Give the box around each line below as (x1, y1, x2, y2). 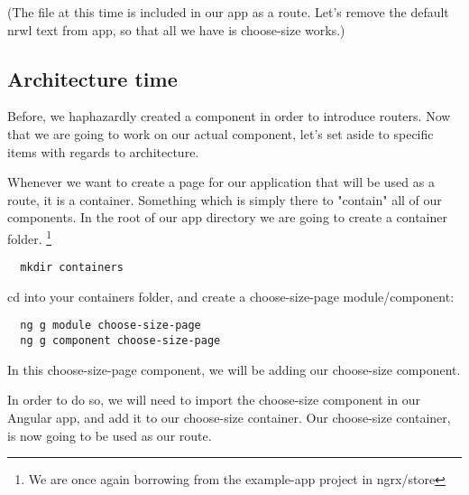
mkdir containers (20, 261, 124, 275)
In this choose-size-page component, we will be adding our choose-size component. (7, 360, 461, 378)
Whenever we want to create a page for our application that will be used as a (7, 173, 435, 191)
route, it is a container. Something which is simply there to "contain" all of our (7, 190, 442, 209)
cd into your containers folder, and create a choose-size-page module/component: (7, 286, 455, 305)
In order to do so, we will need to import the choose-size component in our (7, 390, 421, 409)
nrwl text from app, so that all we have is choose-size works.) (7, 20, 345, 39)
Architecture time (7, 64, 178, 92)
